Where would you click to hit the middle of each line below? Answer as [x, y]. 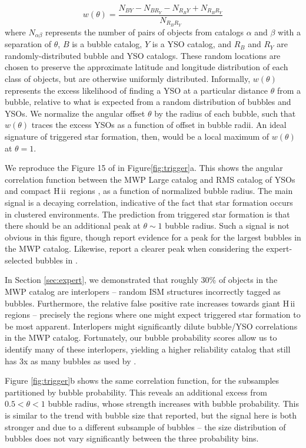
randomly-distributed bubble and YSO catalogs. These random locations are [143, 55]
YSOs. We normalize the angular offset [75, 113]
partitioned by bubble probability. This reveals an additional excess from [136, 392]
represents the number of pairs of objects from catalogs [144, 32]
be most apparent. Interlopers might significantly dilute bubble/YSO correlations [151, 326]
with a [289, 32]
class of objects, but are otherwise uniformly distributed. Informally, [128, 78]
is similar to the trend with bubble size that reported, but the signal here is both [151, 415]
